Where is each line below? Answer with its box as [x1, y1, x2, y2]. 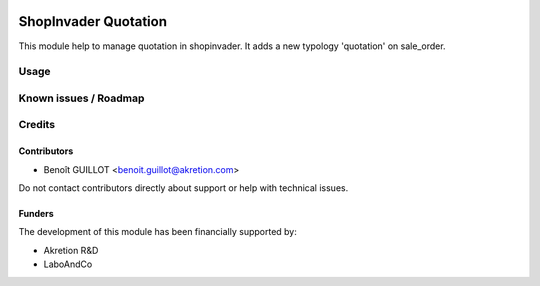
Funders [18, 207, 54, 219]
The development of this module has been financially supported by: [18, 226, 297, 238]
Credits [18, 118, 55, 132]
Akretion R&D [43, 244, 99, 256]
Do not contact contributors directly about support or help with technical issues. [18, 181, 349, 194]
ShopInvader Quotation [18, 13, 167, 30]
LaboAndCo [43, 258, 93, 270]
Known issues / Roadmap [18, 91, 145, 105]
